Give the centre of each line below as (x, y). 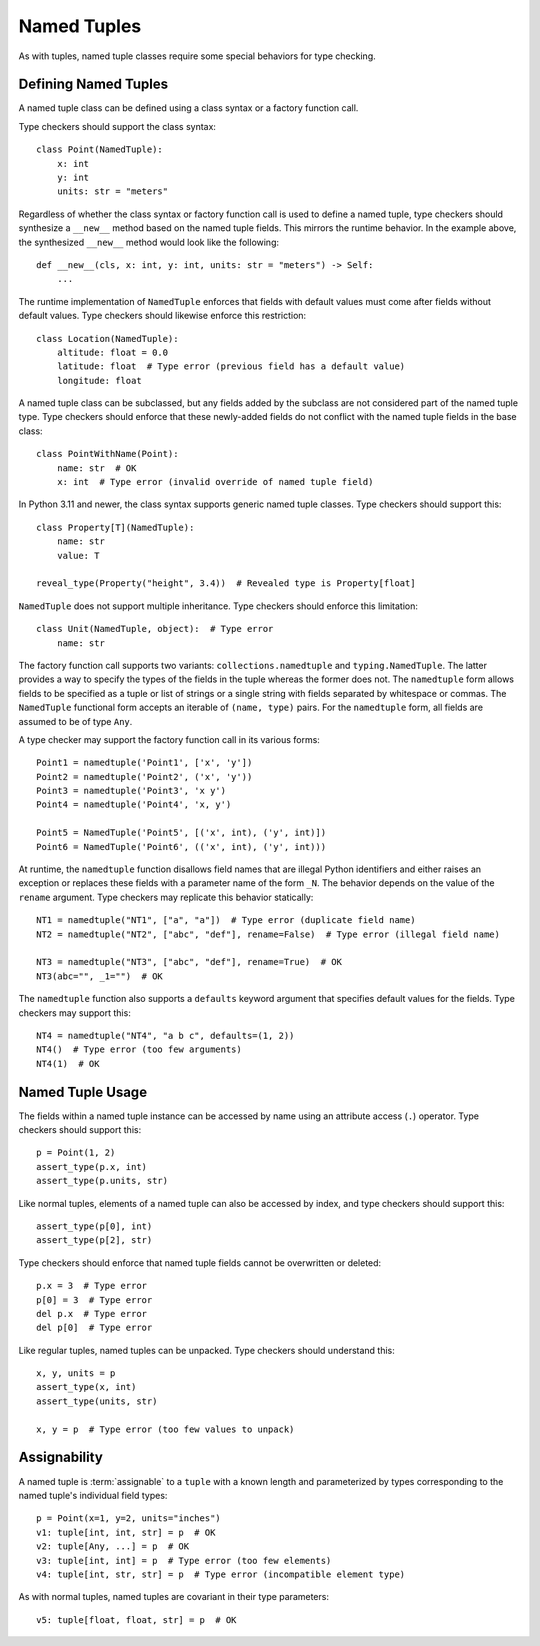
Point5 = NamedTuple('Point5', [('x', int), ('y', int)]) (181, 833)
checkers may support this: (75, 1012)
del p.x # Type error (92, 1313)
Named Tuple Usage (83, 1091)
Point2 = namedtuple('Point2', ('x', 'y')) (144, 776)
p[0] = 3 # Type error (94, 1299)
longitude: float (99, 380)
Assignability (61, 1457)
